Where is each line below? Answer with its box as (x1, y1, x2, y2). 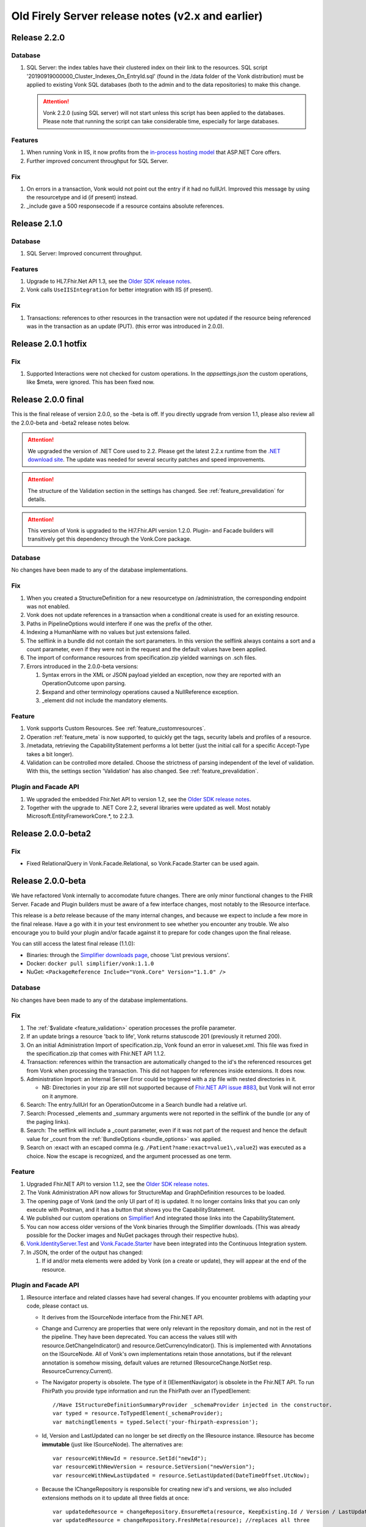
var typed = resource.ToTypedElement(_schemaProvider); (52, 1410, 223, 1417)
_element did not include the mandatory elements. (41, 697, 168, 704)
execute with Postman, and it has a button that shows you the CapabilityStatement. (26, 1206, 235, 1213)
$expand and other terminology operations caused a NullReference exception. (41, 688, 239, 696)
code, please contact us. (26, 1302, 89, 1310)
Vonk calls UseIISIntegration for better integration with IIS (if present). (26, 286, 213, 293)
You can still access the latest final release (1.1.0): (11, 940, 135, 947)
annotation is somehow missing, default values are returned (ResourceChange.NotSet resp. (41, 1359, 272, 1366)
